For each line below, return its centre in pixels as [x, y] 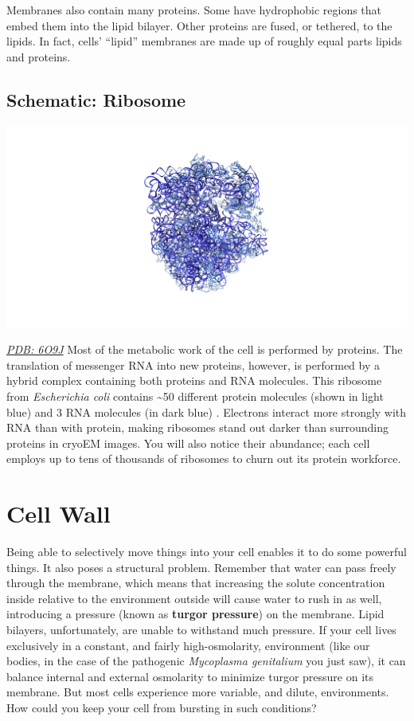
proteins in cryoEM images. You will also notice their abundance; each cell [188, 443]
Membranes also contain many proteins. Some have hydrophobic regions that [194, 10]
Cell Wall [59, 513]
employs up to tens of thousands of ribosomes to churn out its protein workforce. [204, 458]
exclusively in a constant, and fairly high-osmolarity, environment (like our [188, 645]
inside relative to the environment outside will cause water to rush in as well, [194, 598]
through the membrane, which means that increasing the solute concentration [196, 583]
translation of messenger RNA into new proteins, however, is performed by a [193, 364]
